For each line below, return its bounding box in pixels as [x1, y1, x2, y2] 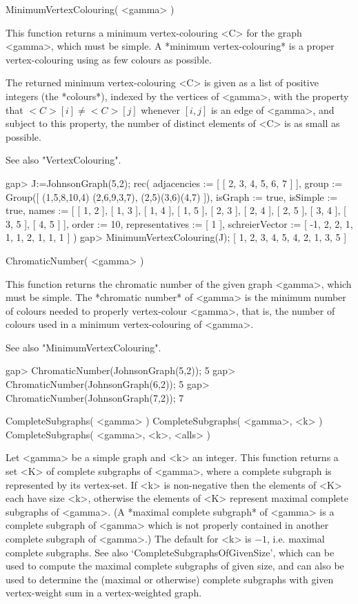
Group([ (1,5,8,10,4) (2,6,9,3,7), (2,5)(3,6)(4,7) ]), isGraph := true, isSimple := [6, 189, 338, 204]
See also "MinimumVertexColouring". [6, 340, 161, 354]
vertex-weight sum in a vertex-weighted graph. [6, 585, 202, 600]
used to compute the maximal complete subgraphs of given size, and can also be [6, 558, 344, 573]
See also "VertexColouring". [6, 153, 121, 167]
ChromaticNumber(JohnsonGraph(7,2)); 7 [6, 390, 184, 405]
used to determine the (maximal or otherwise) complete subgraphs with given [6, 572, 334, 586]
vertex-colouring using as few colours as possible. [6, 52, 212, 66]
